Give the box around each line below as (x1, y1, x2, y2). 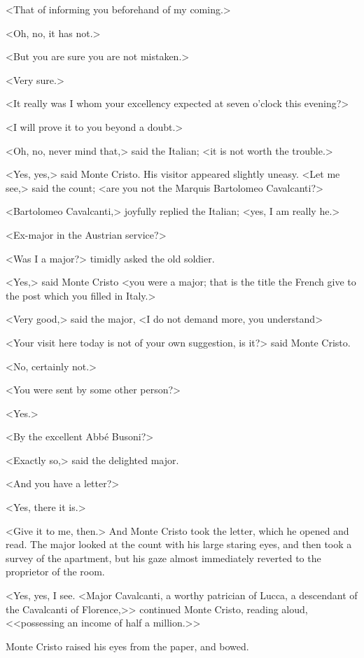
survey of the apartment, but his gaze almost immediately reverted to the (6, 550, 321, 565)
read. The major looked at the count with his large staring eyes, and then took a (6, 537, 352, 552)
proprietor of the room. (6, 564, 105, 579)
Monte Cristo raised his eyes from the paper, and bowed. (6, 638, 249, 653)
